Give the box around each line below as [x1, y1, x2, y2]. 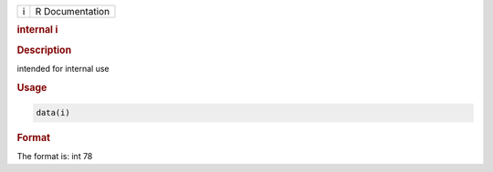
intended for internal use [16, 63, 110, 74]
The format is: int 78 [16, 151, 93, 162]
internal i [16, 24, 58, 36]
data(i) [36, 107, 70, 118]
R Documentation [35, 5, 110, 17]
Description [16, 44, 72, 56]
